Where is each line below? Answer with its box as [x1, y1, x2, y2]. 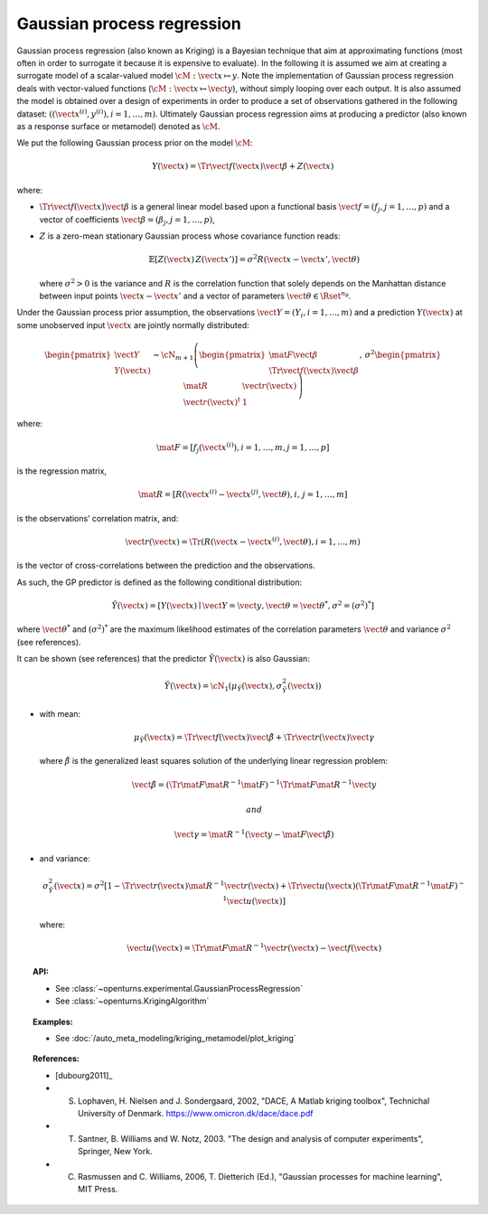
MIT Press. [78, 1184, 118, 1195]
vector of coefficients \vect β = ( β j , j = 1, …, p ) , [39, 213, 216, 227]
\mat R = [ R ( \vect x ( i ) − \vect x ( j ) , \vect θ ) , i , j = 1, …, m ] [137, 488, 348, 500]
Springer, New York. [78, 1146, 153, 1157]
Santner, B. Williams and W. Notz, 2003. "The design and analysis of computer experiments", [78, 1133, 424, 1143]
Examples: [33, 1016, 73, 1027]
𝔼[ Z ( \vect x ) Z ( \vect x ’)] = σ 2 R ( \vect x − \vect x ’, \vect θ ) [148, 253, 361, 265]
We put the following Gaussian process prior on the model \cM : [16, 137, 253, 148]
